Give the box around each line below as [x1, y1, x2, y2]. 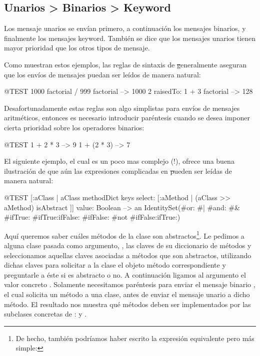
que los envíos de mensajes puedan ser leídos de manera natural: [4, 69, 201, 79]
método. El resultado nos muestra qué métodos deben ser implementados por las [4, 299, 251, 309]
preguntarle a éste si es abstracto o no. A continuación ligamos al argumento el [4, 269, 246, 280]
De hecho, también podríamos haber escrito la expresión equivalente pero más [15, 333, 254, 343]
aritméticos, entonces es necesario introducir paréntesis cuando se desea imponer [4, 112, 250, 123]
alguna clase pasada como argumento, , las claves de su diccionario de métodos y [4, 240, 251, 250]
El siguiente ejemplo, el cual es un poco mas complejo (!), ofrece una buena [4, 156, 234, 166]
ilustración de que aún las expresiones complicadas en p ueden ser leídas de [4, 165, 232, 176]
